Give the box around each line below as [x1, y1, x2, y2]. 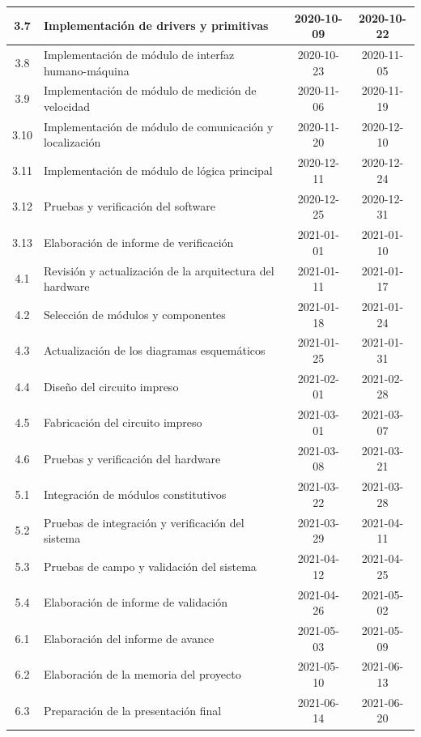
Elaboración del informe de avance [43, 629, 215, 646]
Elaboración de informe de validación [43, 594, 228, 611]
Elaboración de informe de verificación [43, 233, 234, 250]
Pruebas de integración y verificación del [43, 513, 245, 530]
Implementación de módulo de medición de [43, 82, 257, 99]
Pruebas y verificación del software [43, 198, 215, 215]
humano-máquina [43, 62, 130, 79]
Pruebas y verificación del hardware [43, 449, 221, 466]
